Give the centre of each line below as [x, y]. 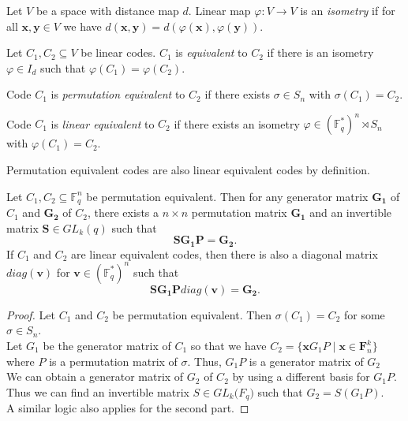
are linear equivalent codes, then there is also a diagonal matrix [224, 253]
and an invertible [351, 212]
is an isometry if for [348, 10]
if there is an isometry [320, 52]
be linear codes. [118, 52]
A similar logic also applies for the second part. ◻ [128, 408]
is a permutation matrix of [113, 361]
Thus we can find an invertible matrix [98, 391]
